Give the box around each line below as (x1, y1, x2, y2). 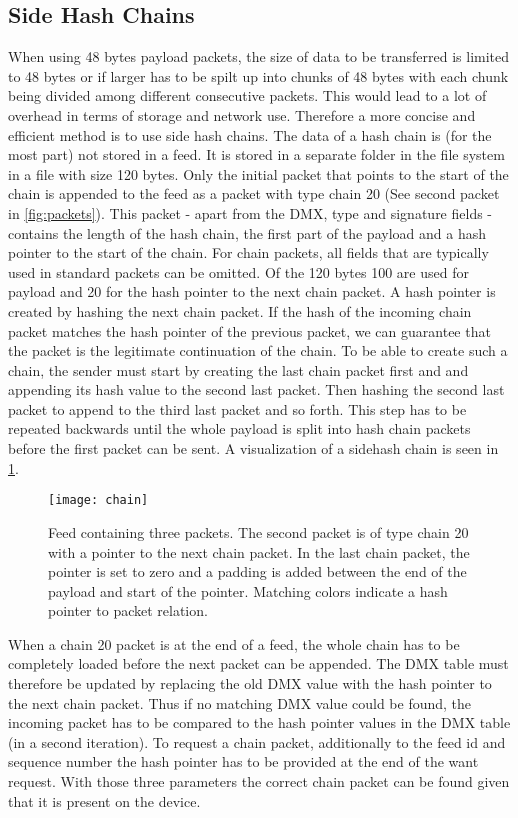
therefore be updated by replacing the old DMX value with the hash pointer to (8, 673, 492, 694)
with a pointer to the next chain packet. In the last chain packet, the (48, 541, 470, 562)
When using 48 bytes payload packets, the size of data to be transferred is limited (8, 46, 510, 67)
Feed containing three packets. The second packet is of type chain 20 (48, 521, 469, 542)
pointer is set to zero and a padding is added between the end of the (48, 561, 467, 582)
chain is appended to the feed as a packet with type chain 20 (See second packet (8, 183, 500, 204)
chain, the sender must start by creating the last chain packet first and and (8, 359, 469, 380)
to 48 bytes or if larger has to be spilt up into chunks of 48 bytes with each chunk (8, 65, 509, 86)
